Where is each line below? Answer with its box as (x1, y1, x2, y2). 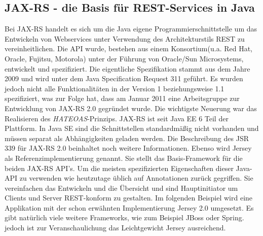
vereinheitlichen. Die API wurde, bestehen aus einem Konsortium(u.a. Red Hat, (5, 43, 252, 54)
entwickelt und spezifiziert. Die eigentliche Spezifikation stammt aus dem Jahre (5, 63, 250, 74)
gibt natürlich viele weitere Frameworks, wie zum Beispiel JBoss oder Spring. (5, 212, 244, 223)
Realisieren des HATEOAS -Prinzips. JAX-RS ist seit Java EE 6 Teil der (5, 113, 229, 123)
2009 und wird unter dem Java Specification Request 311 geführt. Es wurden (5, 73, 243, 84)
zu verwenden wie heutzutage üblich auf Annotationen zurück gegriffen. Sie (19, 173, 253, 183)
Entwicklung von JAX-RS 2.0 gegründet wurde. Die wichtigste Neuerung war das (5, 103, 257, 113)
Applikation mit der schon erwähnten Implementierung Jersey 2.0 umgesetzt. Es (5, 202, 254, 213)
